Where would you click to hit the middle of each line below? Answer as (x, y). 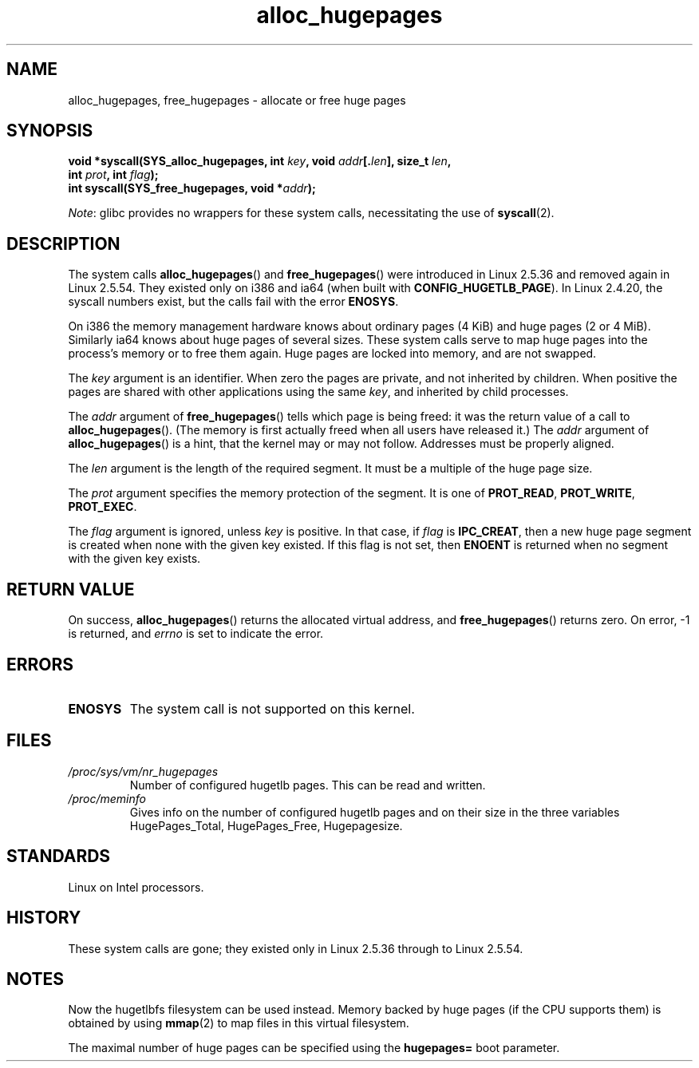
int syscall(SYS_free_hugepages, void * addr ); (192, 188)
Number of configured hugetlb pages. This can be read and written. (308, 785)
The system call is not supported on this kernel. (272, 708)
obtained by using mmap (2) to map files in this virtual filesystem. (239, 1023)
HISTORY (44, 918)
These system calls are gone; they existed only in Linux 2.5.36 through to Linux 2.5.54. (296, 948)
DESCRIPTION (63, 243)
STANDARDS (59, 856)
